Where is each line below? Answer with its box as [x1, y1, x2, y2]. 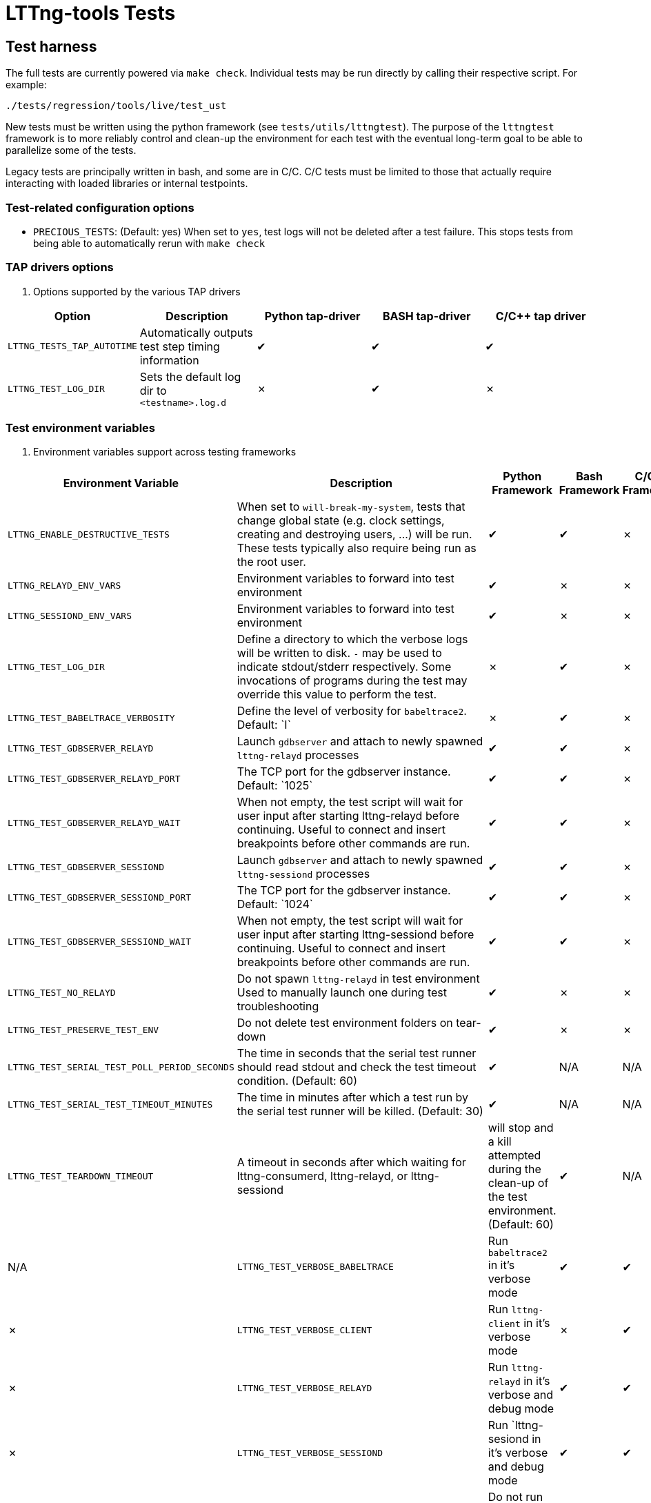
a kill [488, 1134, 512, 1149]
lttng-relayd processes [237, 748, 359, 763]
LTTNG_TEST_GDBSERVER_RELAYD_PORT [8, 773, 181, 784]
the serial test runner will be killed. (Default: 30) [237, 1104, 483, 1119]
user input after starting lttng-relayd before [237, 809, 460, 823]
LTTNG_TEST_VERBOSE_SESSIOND [237, 1447, 383, 1458]
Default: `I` [237, 718, 291, 732]
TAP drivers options [6, 260, 114, 275]
